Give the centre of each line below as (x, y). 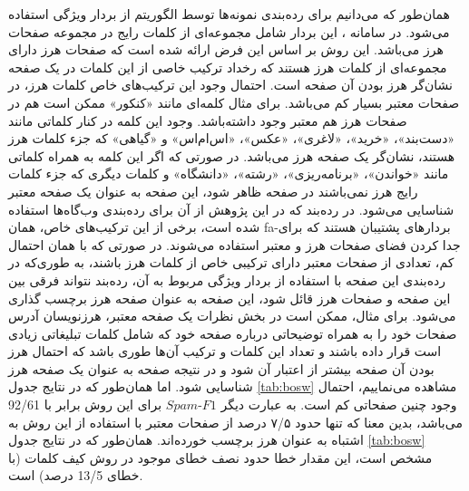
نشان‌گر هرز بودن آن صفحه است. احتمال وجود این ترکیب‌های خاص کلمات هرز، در (230, 85)
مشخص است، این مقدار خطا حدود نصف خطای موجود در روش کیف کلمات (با (220, 457)
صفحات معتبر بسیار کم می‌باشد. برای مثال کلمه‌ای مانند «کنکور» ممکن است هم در (234, 102)
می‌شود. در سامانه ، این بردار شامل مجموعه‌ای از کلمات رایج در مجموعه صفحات (229, 31)
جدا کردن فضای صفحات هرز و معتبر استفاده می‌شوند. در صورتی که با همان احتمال (234, 244)
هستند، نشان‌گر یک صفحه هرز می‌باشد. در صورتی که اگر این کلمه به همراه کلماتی (232, 155)
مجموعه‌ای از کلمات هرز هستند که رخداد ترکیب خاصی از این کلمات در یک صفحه (228, 67)
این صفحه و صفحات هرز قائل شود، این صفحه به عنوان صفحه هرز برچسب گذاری (230, 298)
